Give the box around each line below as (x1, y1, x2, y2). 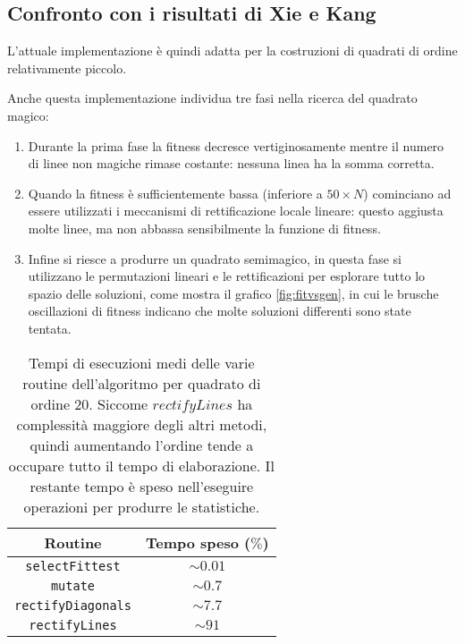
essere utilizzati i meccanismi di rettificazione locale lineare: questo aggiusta (28, 201, 444, 220)
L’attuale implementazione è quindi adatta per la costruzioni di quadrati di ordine (7, 41, 458, 60)
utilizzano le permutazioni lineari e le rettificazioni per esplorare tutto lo (28, 267, 426, 285)
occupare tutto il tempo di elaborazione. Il (8, 454, 275, 476)
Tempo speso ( (145, 531, 251, 553)
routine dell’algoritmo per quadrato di (22, 372, 261, 394)
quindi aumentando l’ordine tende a (30, 434, 254, 455)
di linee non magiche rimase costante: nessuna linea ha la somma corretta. (28, 154, 435, 173)
